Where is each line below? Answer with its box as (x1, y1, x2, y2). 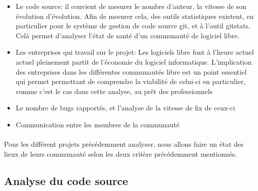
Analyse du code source (4, 173, 129, 188)
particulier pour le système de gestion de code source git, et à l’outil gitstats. (15, 20, 251, 31)
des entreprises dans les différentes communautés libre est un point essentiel (15, 66, 247, 77)
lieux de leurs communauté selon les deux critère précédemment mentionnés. (4, 148, 237, 159)
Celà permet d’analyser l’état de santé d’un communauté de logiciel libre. (15, 30, 240, 40)
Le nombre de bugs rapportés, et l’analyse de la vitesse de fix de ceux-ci (15, 102, 235, 113)
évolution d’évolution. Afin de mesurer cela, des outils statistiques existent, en (15, 10, 254, 21)
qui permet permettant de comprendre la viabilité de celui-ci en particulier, (15, 76, 246, 87)
